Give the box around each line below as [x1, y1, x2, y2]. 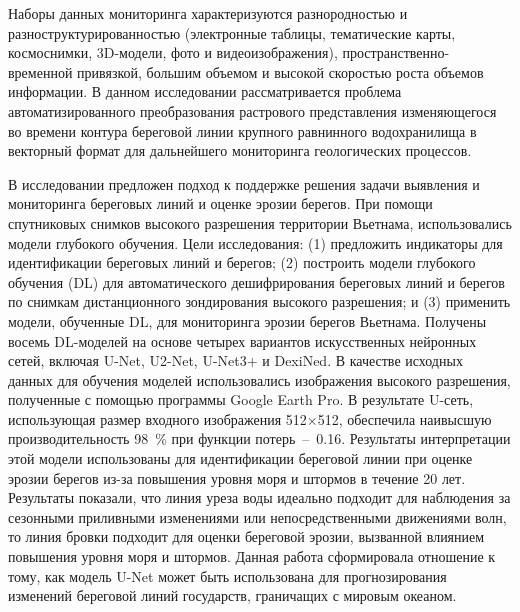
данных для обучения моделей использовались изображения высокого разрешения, [8, 369, 511, 390]
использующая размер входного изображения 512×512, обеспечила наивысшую [8, 408, 492, 429]
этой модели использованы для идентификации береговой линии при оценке [8, 448, 473, 469]
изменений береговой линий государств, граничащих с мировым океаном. [8, 585, 457, 606]
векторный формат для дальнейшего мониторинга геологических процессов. [8, 140, 472, 161]
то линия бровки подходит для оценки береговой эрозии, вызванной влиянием [8, 526, 485, 547]
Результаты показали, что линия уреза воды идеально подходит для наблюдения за [8, 487, 511, 508]
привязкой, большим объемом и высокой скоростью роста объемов [77, 61, 484, 82]
